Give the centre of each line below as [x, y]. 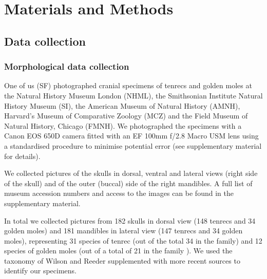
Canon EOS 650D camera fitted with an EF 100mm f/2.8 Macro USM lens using [131, 136]
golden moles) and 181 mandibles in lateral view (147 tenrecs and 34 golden [123, 231]
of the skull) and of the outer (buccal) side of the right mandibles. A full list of [128, 183]
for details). [22, 156]
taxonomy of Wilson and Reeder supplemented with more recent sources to [122, 260]
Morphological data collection [67, 66]
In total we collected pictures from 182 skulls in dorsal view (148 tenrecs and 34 [130, 220]
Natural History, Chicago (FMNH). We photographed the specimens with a [123, 125]
